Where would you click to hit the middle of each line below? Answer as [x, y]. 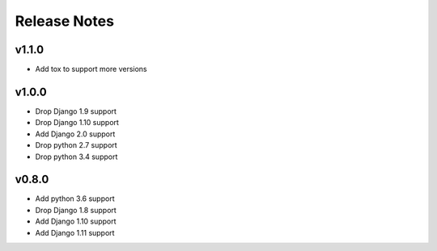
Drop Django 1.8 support [76, 210]
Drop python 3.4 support [76, 157]
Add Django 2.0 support [75, 134]
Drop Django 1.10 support [77, 123]
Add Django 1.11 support [75, 232]
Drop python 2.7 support [76, 145]
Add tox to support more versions [91, 69]
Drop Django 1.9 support [76, 111]
